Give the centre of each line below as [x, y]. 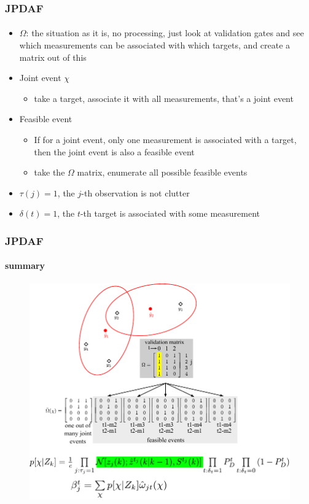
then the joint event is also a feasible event [114, 151]
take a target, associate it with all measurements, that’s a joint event [164, 98]
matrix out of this [53, 57]
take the [49, 172]
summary [25, 266]
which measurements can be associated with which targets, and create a [155, 45]
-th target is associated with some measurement [170, 213]
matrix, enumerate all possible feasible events [162, 172]
